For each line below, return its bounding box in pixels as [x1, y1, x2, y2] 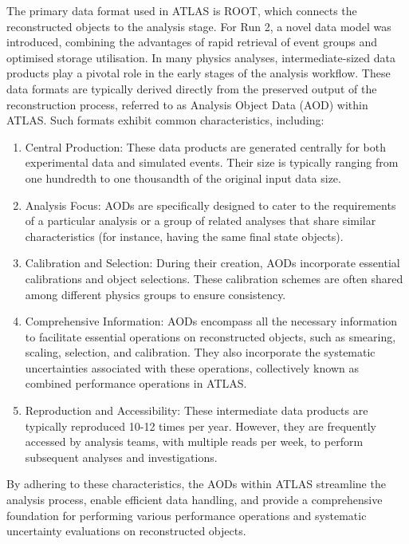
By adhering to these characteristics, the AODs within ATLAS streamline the [6, 475, 386, 492]
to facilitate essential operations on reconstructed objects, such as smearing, [25, 328, 396, 345]
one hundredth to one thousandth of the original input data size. [25, 169, 341, 186]
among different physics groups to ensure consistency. [25, 286, 286, 302]
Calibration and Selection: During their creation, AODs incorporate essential [25, 254, 400, 271]
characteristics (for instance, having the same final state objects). [25, 227, 344, 244]
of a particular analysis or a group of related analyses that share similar [25, 212, 376, 229]
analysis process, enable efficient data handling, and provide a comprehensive [6, 491, 383, 508]
